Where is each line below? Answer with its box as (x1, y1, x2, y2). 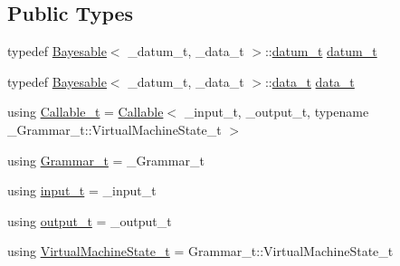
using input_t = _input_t (7, 181, 157, 200)
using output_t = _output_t (7, 211, 172, 230)
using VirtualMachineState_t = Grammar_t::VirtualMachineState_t (7, 242, 394, 261)
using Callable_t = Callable (7, 102, 164, 121)
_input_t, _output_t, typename (184, 102, 369, 121)
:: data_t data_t (264, 71, 355, 90)
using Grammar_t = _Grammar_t (7, 150, 205, 169)
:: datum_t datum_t (264, 42, 377, 61)
